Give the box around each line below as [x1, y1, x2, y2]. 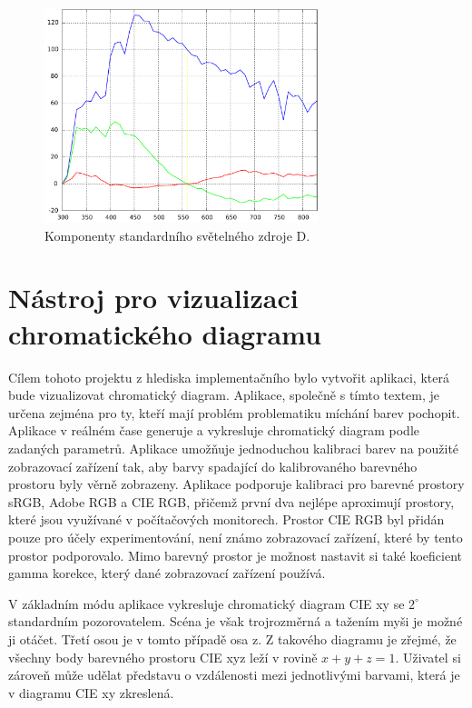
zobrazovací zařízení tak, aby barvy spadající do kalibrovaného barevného [8, 456, 418, 475]
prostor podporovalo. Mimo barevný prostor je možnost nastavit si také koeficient [8, 545, 462, 564]
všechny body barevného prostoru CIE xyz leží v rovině [8, 647, 318, 666]
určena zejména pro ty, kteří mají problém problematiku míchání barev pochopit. [8, 403, 460, 422]
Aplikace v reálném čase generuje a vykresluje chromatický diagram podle [8, 421, 419, 440]
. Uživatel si [395, 647, 461, 666]
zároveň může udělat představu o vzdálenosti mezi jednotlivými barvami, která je [8, 665, 460, 684]
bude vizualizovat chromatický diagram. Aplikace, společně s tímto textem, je [8, 385, 440, 404]
